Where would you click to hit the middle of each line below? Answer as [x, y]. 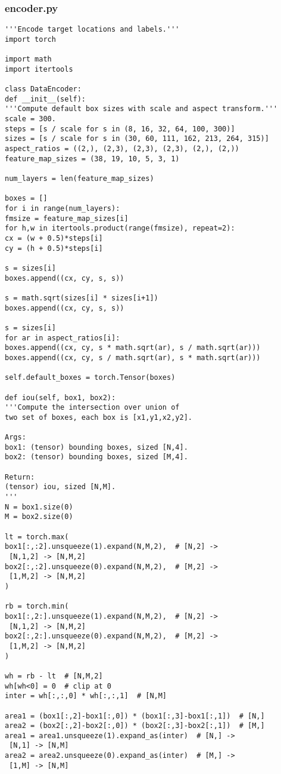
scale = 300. [30, 119]
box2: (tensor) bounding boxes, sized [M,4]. [96, 457]
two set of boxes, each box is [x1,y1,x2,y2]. [99, 417]
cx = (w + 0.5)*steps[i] [54, 238]
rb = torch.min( [37, 606]
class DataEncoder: [43, 89]
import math [28, 59]
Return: [20, 477]
